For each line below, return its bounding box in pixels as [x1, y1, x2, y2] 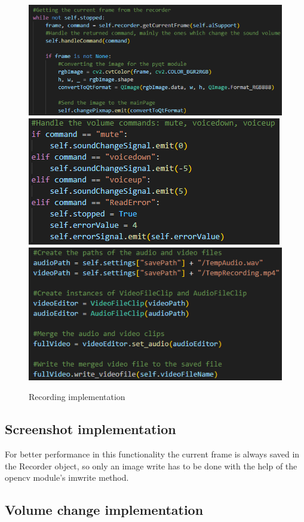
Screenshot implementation [5, 420, 176, 438]
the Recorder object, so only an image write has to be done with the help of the [5, 459, 297, 472]
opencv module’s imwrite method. [5, 471, 129, 484]
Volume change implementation [5, 500, 204, 519]
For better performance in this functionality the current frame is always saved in [5, 448, 300, 460]
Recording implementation [29, 390, 125, 403]
